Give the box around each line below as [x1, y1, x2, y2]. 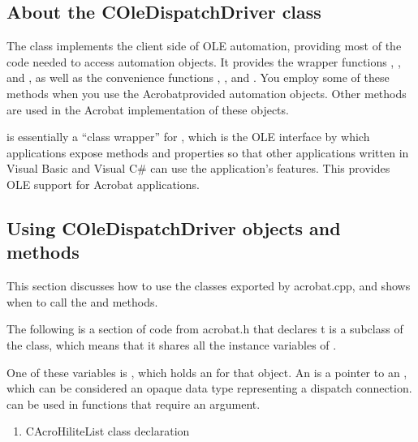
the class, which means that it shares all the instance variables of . [6, 336, 337, 353]
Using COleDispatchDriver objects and [6, 215, 341, 240]
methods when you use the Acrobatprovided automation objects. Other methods [6, 84, 407, 101]
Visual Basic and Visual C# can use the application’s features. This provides [6, 160, 390, 177]
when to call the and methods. [6, 293, 158, 310]
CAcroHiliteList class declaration [25, 423, 190, 440]
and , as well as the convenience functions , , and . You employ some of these [6, 69, 390, 86]
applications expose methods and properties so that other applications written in [6, 144, 409, 161]
